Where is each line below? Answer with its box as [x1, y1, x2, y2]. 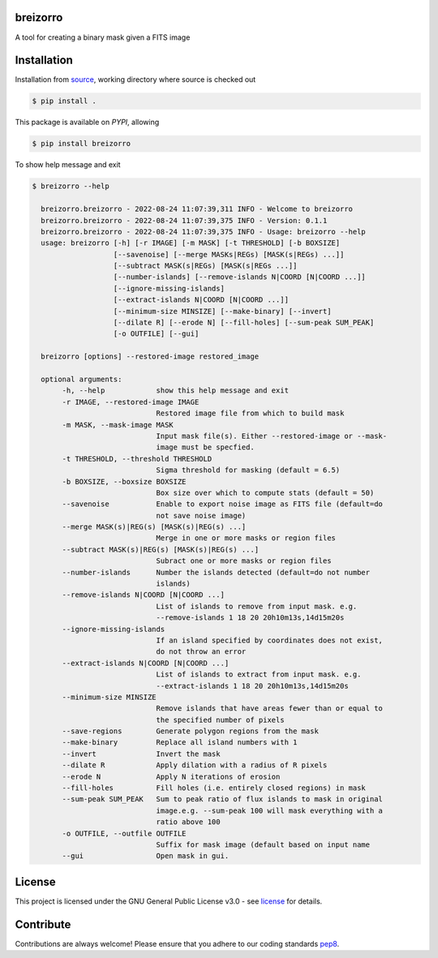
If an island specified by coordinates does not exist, [156, 635, 383, 645]
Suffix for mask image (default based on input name [156, 840, 371, 849]
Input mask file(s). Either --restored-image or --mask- [156, 431, 388, 440]
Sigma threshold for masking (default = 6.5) [156, 466, 341, 475]
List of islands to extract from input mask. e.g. [156, 670, 362, 679]
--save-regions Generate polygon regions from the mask [62, 727, 320, 736]
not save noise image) [156, 511, 247, 520]
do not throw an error [156, 647, 247, 656]
